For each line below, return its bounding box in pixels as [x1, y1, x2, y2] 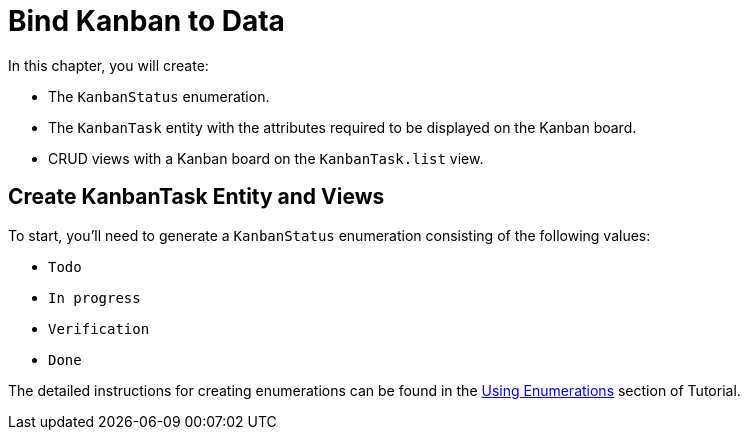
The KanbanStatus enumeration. [48, 87, 270, 105]
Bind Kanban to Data [8, 4, 285, 38]
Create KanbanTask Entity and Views [8, 184, 385, 210]
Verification [48, 320, 150, 337]
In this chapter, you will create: [8, 56, 209, 74]
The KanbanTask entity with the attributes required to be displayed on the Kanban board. [48, 118, 637, 136]
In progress [48, 289, 141, 306]
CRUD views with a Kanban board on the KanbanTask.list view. [48, 149, 484, 167]
